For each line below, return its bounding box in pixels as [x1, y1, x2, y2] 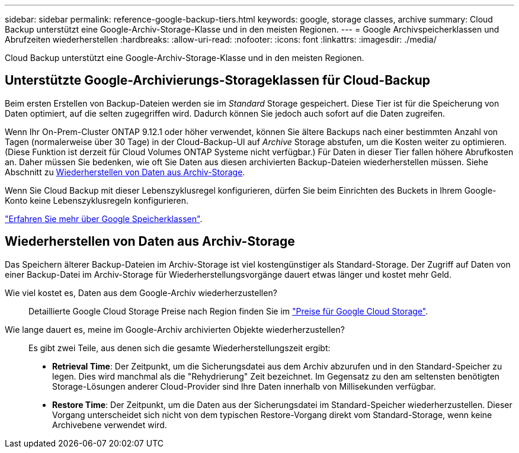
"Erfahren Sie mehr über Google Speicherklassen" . [5, 213, 203, 224]
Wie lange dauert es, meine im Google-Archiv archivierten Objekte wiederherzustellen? [5, 324, 345, 335]
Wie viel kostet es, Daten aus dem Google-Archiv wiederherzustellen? [5, 287, 277, 298]
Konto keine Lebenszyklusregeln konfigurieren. [5, 195, 188, 205]
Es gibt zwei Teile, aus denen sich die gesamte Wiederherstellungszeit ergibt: [28, 342, 331, 353]
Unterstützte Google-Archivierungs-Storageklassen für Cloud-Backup [5, 73, 431, 88]
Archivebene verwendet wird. [52, 419, 167, 430]
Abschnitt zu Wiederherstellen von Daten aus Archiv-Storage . [5, 166, 245, 177]
